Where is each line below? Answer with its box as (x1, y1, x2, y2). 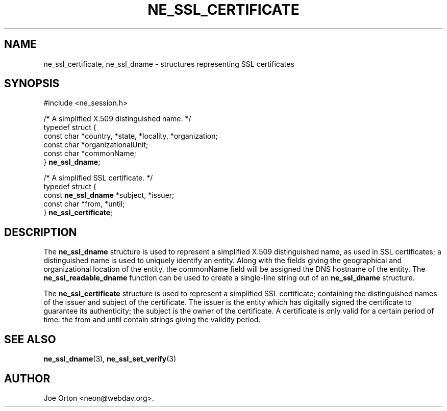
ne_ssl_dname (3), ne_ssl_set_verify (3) (43, 354, 177, 364)
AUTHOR (4, 372, 51, 385)
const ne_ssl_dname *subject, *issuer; (43, 191, 175, 200)
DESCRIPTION (4, 225, 77, 239)
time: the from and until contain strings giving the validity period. (43, 315, 261, 324)
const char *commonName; (43, 149, 136, 158)
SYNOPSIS (4, 77, 60, 90)
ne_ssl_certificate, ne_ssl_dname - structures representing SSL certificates (43, 59, 294, 68)
